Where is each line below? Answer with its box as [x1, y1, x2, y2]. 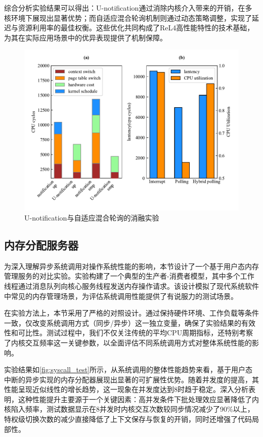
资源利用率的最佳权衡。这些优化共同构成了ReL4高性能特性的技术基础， [18, 22, 254, 33]
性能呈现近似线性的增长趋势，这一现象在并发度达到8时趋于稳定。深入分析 [4, 384, 248, 395]
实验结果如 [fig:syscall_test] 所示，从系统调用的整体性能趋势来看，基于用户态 [4, 364, 253, 375]
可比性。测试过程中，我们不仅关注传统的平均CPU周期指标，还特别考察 [18, 327, 253, 338]
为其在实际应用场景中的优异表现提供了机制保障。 [4, 32, 167, 42]
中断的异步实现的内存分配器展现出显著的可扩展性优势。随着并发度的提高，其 [4, 374, 259, 384]
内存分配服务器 [4, 237, 78, 252]
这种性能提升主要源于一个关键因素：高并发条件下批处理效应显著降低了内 [18, 394, 259, 404]
